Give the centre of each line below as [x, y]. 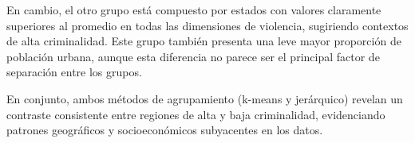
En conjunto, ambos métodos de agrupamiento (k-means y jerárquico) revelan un [205, 98]
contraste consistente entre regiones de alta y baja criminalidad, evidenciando [196, 114]
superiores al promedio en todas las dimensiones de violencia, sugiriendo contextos [207, 25]
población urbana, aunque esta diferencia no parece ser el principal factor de [193, 56]
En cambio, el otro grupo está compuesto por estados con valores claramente [194, 10]
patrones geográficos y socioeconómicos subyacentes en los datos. [165, 130]
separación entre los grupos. [74, 72]
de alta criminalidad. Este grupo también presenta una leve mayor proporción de [204, 41]
